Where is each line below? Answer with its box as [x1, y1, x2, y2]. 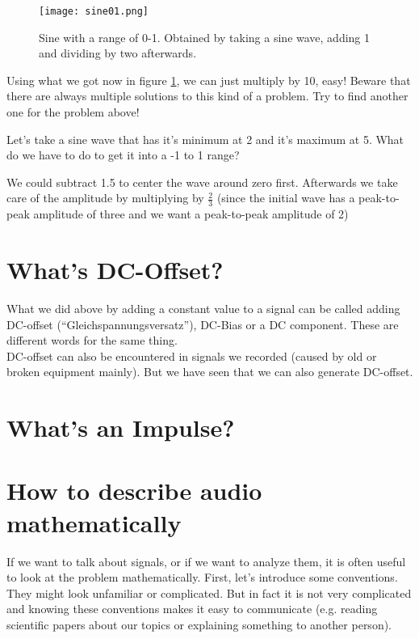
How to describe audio [6, 474, 262, 507]
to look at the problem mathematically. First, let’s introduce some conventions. [6, 569, 398, 586]
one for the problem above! [6, 104, 140, 121]
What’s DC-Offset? [6, 253, 224, 286]
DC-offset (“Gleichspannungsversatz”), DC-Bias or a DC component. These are [6, 315, 399, 332]
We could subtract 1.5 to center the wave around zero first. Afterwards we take [6, 173, 398, 190]
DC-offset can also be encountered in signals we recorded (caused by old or [6, 347, 377, 364]
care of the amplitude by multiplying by [6, 189, 204, 206]
